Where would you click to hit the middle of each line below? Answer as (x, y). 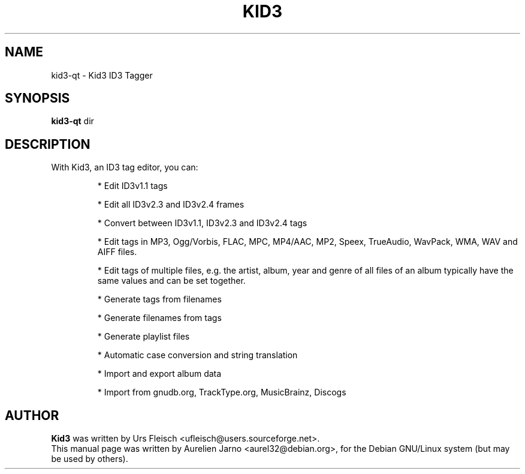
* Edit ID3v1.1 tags (132, 186)
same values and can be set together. (171, 281)
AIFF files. (117, 252)
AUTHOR (32, 415)
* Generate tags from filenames (159, 299)
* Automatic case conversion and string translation (197, 355)
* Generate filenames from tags (159, 318)
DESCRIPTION (48, 144)
